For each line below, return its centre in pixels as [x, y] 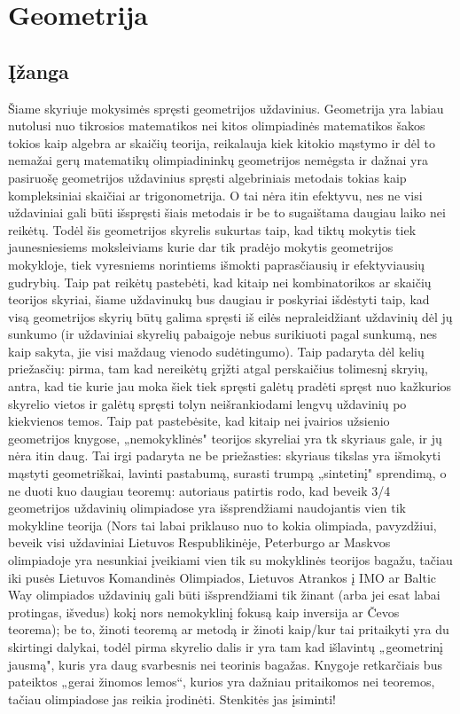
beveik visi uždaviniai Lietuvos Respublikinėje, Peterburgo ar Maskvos [199, 542]
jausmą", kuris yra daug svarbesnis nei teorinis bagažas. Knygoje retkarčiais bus [225, 664]
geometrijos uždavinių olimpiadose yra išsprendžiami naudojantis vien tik [207, 508]
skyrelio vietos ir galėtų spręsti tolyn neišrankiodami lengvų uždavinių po [207, 403]
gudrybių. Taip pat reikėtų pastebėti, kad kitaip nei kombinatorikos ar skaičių [220, 282]
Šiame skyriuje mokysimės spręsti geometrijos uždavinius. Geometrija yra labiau [226, 108]
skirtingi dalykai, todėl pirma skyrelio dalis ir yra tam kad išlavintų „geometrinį [226, 646]
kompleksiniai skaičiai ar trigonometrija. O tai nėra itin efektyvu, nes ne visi [215, 195]
